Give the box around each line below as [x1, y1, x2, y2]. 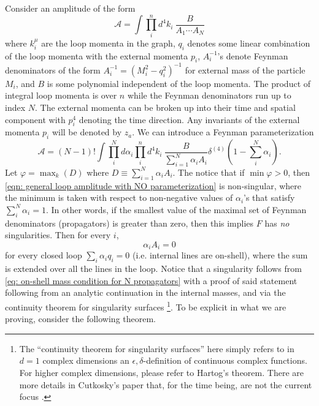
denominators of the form [5, 63, 101, 76]
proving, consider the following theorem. [5, 312, 156, 325]
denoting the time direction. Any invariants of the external [79, 113, 300, 126]
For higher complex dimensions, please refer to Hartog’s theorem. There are [19, 366, 304, 378]
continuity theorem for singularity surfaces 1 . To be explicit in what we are [5, 298, 286, 313]
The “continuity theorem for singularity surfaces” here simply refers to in [19, 342, 294, 355]
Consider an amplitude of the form [5, 2, 136, 14]
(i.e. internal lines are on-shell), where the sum [132, 249, 308, 261]
